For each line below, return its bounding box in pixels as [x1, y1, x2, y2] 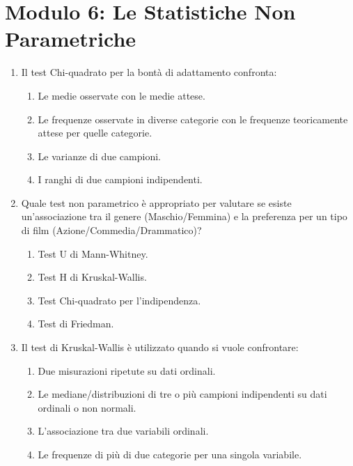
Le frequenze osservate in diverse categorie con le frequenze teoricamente [38, 111, 348, 126]
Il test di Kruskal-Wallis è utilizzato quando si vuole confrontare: [21, 340, 299, 355]
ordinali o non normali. [38, 400, 136, 414]
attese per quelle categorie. [38, 125, 152, 140]
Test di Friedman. [38, 316, 114, 331]
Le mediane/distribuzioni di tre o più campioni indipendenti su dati [38, 387, 327, 401]
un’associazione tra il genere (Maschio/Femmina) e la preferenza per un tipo [21, 209, 347, 224]
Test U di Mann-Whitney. [38, 246, 148, 261]
